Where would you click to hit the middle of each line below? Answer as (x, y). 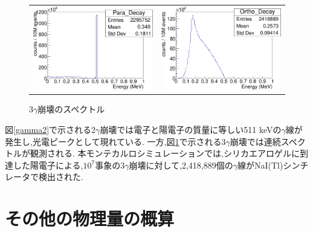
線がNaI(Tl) (260, 165)
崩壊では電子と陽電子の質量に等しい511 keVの (191, 129)
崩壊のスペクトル (71, 109)
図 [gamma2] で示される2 (50, 129)
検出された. (61, 177)
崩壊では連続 (255, 141)
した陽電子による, (48, 165)
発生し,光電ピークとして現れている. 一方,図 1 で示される (113, 141)
